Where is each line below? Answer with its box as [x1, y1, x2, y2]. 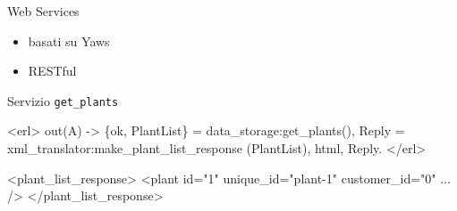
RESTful [28, 61, 77, 80]
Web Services [7, 2, 80, 20]
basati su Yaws [28, 31, 110, 50]
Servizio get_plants [7, 91, 119, 110]
